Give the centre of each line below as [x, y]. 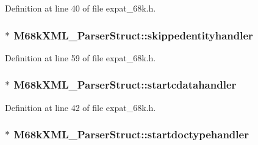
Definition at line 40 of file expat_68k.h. [81, 8]
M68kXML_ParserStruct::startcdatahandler [125, 85]
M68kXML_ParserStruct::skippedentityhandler [133, 35]
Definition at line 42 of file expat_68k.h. [81, 107]
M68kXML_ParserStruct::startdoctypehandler [131, 134]
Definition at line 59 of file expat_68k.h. [81, 57]
